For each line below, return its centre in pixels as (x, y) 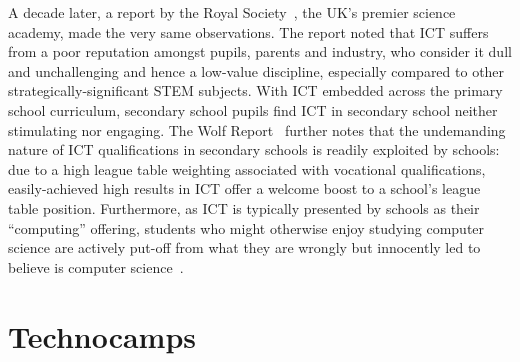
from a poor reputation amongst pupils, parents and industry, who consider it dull (260, 51)
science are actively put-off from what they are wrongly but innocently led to (244, 247)
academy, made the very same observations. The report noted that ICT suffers (248, 31)
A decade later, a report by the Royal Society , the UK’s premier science (232, 12)
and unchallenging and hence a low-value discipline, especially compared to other (256, 70)
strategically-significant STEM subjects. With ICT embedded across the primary (255, 90)
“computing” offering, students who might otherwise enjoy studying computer (246, 227)
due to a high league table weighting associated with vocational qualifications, (247, 168)
